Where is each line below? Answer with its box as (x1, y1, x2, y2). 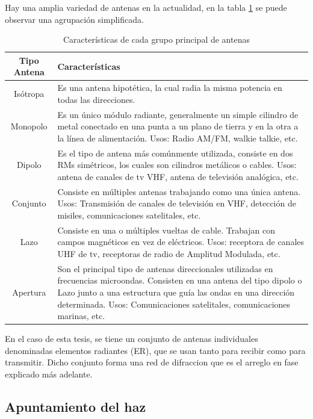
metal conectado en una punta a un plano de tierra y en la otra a (57, 120, 299, 132)
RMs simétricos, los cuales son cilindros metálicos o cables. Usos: (57, 158, 297, 171)
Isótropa (14, 87, 45, 100)
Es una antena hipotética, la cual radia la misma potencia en (57, 81, 282, 94)
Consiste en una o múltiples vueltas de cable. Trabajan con (57, 223, 276, 236)
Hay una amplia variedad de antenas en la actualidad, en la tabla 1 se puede (5, 1, 287, 13)
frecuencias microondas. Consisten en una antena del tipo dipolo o (57, 274, 302, 287)
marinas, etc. (57, 309, 105, 322)
